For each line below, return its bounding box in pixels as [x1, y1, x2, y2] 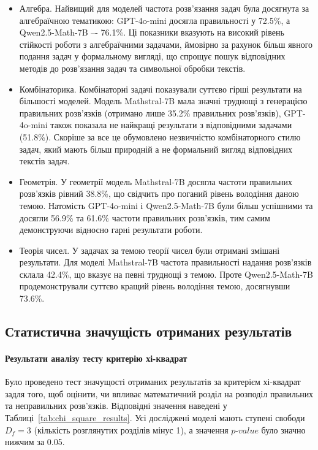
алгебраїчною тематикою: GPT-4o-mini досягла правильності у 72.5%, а [19, 13, 290, 26]
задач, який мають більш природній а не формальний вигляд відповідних [19, 142, 293, 155]
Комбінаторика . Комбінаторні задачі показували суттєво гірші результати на [19, 82, 302, 95]
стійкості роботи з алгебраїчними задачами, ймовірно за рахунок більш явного [19, 37, 313, 50]
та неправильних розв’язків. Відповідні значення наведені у [5, 399, 227, 412]
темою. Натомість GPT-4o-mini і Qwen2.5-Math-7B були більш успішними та [19, 199, 313, 212]
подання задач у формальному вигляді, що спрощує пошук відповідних [19, 50, 286, 63]
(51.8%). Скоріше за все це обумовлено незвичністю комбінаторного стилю [19, 130, 301, 143]
